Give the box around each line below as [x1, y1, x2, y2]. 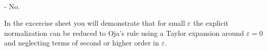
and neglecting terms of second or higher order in [4, 37, 159, 48]
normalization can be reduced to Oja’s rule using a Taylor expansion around [4, 27, 244, 38]
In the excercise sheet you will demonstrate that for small [4, 18, 185, 28]
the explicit [193, 18, 229, 28]
